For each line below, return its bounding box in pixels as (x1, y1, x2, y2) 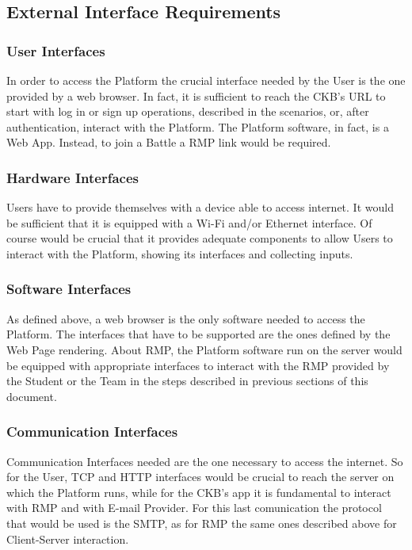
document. (6, 388, 57, 404)
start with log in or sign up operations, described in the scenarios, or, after (6, 103, 369, 120)
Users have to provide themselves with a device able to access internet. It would (6, 199, 394, 216)
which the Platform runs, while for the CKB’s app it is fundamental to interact (6, 483, 391, 500)
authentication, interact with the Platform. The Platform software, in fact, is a (6, 118, 389, 135)
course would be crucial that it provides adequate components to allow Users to (6, 230, 393, 246)
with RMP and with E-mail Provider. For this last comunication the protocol (6, 499, 382, 516)
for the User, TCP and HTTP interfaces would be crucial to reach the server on (6, 468, 395, 485)
